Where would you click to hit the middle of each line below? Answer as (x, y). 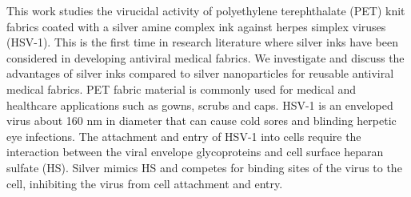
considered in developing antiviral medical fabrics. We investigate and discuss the (205, 57)
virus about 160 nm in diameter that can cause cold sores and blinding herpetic (202, 121)
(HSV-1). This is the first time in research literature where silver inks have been (202, 42)
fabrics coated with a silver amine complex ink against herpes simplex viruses (196, 26)
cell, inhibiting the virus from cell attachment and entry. (145, 183)
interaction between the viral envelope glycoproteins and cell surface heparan (195, 152)
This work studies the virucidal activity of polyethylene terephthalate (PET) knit (206, 10)
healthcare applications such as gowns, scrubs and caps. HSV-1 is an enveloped (200, 105)
